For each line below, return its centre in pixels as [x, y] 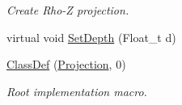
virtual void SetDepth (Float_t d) [91, 37]
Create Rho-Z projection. [68, 10]
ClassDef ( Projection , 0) [66, 64]
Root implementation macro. [77, 91]
